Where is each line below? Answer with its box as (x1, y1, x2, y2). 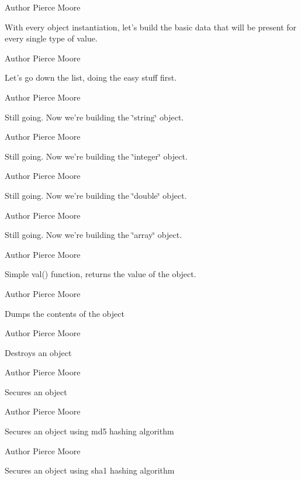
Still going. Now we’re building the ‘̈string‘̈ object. (5, 110, 184, 123)
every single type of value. (5, 32, 98, 44)
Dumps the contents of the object (5, 307, 124, 319)
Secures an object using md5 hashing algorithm (5, 425, 174, 437)
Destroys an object (5, 346, 72, 358)
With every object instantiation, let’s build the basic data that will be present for (5, 20, 297, 33)
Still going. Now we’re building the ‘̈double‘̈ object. (5, 189, 187, 201)
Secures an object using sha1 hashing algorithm (5, 464, 175, 476)
